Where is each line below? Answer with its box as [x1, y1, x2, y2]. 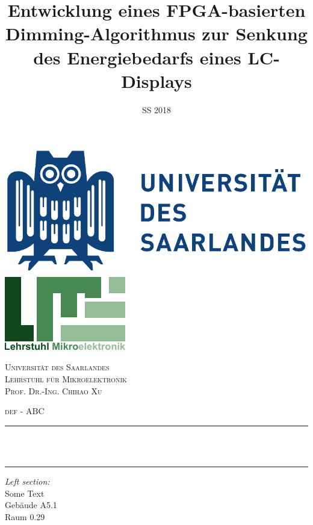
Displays [121, 68, 192, 93]
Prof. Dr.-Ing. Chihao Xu [5, 384, 102, 397]
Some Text [5, 486, 45, 499]
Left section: [5, 474, 50, 487]
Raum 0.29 [5, 510, 45, 523]
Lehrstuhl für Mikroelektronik [5, 373, 127, 385]
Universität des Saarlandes [5, 361, 110, 373]
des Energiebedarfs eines [33, 45, 241, 69]
